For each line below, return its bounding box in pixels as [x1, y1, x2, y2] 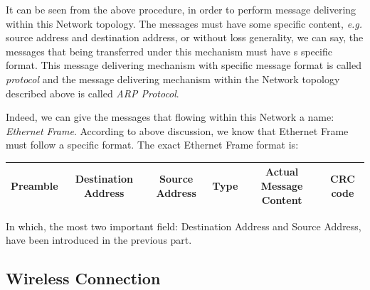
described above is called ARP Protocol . [6, 85, 179, 100]
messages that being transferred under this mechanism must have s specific [6, 43, 332, 58]
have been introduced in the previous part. [6, 232, 192, 247]
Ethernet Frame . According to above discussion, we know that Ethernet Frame [6, 123, 349, 138]
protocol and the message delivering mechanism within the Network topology [6, 71, 340, 86]
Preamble [11, 178, 58, 193]
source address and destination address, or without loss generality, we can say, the [6, 30, 364, 45]
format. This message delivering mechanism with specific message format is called [6, 58, 361, 72]
